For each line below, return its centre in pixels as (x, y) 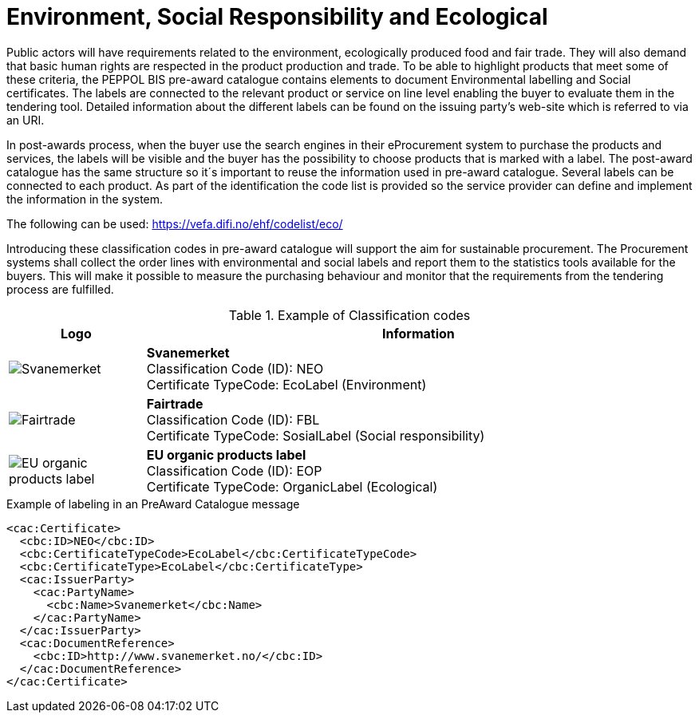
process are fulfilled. (60, 289)
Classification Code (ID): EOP (234, 470)
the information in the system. (85, 199)
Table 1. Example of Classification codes (349, 315)
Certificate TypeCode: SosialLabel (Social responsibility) (316, 435)
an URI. (26, 120)
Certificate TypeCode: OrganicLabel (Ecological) (292, 486)
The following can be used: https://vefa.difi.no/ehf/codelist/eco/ (175, 223)
